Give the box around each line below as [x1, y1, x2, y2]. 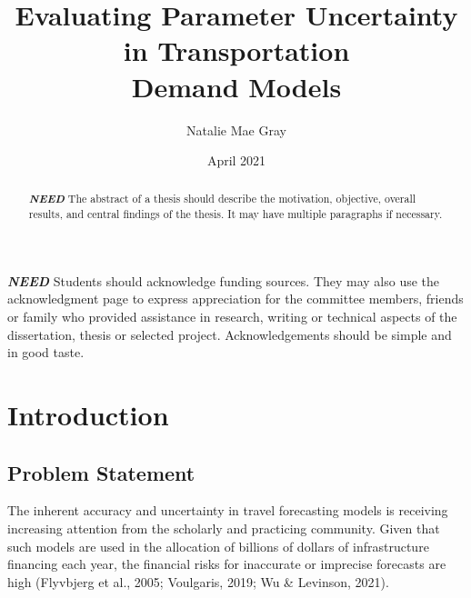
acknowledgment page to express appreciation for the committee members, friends [7, 289, 464, 308]
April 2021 [206, 151, 266, 170]
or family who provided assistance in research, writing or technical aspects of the [7, 306, 457, 325]
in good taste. [7, 343, 85, 362]
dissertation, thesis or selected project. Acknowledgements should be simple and [7, 324, 452, 344]
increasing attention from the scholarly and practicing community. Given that [7, 518, 440, 537]
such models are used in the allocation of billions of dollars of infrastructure [7, 536, 429, 555]
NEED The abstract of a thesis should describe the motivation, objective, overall [28, 190, 416, 207]
